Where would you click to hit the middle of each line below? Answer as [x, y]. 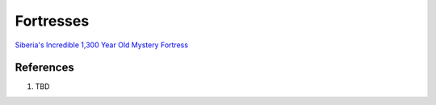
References [44, 68]
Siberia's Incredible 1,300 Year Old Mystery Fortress [102, 45]
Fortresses [52, 21]
